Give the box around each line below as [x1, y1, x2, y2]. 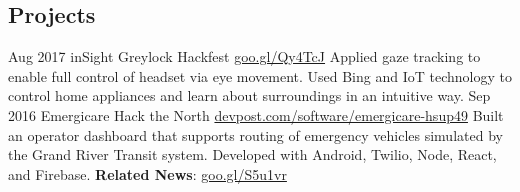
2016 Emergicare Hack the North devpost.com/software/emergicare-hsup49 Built [8, 104, 504, 125]
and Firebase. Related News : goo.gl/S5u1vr [8, 163, 287, 184]
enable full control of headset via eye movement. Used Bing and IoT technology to [8, 65, 512, 86]
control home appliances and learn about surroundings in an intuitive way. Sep [8, 85, 491, 106]
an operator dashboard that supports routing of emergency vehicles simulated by [8, 124, 503, 145]
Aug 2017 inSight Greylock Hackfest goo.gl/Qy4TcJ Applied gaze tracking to [8, 46, 481, 67]
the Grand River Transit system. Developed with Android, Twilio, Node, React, [8, 144, 497, 165]
